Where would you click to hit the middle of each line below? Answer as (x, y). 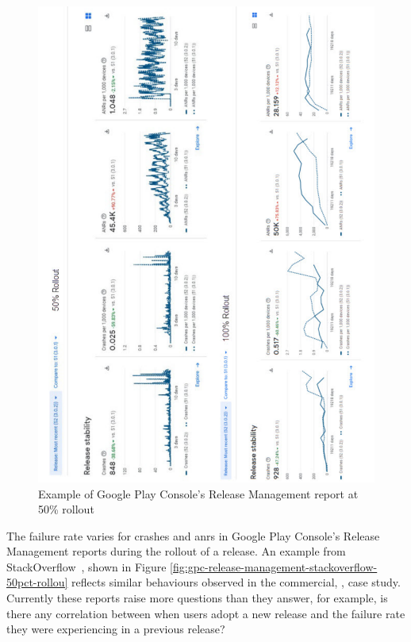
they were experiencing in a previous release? (116, 629)
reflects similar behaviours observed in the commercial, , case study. (236, 582)
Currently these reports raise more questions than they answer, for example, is (197, 598)
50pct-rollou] (37, 582)
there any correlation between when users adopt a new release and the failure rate (206, 613)
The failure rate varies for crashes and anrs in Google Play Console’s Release (193, 535)
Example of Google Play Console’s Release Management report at (198, 493)
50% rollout (66, 509)
